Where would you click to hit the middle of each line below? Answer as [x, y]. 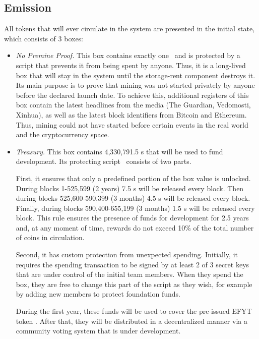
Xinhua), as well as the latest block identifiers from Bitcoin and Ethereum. [131, 114]
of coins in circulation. [50, 237]
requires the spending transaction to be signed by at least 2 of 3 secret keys [133, 264]
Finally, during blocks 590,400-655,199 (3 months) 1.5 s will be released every [135, 208]
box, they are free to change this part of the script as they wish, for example [134, 284]
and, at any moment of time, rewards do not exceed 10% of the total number [135, 227]
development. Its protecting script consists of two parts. [104, 161]
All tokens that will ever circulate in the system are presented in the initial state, [129, 29]
